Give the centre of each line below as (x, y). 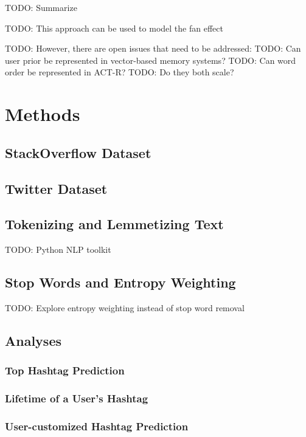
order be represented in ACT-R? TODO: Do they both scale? (120, 72)
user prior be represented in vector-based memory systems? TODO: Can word (151, 60)
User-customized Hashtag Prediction (97, 426)
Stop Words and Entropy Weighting (120, 282)
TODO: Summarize (41, 7)
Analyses (33, 340)
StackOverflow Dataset (78, 152)
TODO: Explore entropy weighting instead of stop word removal (125, 307)
